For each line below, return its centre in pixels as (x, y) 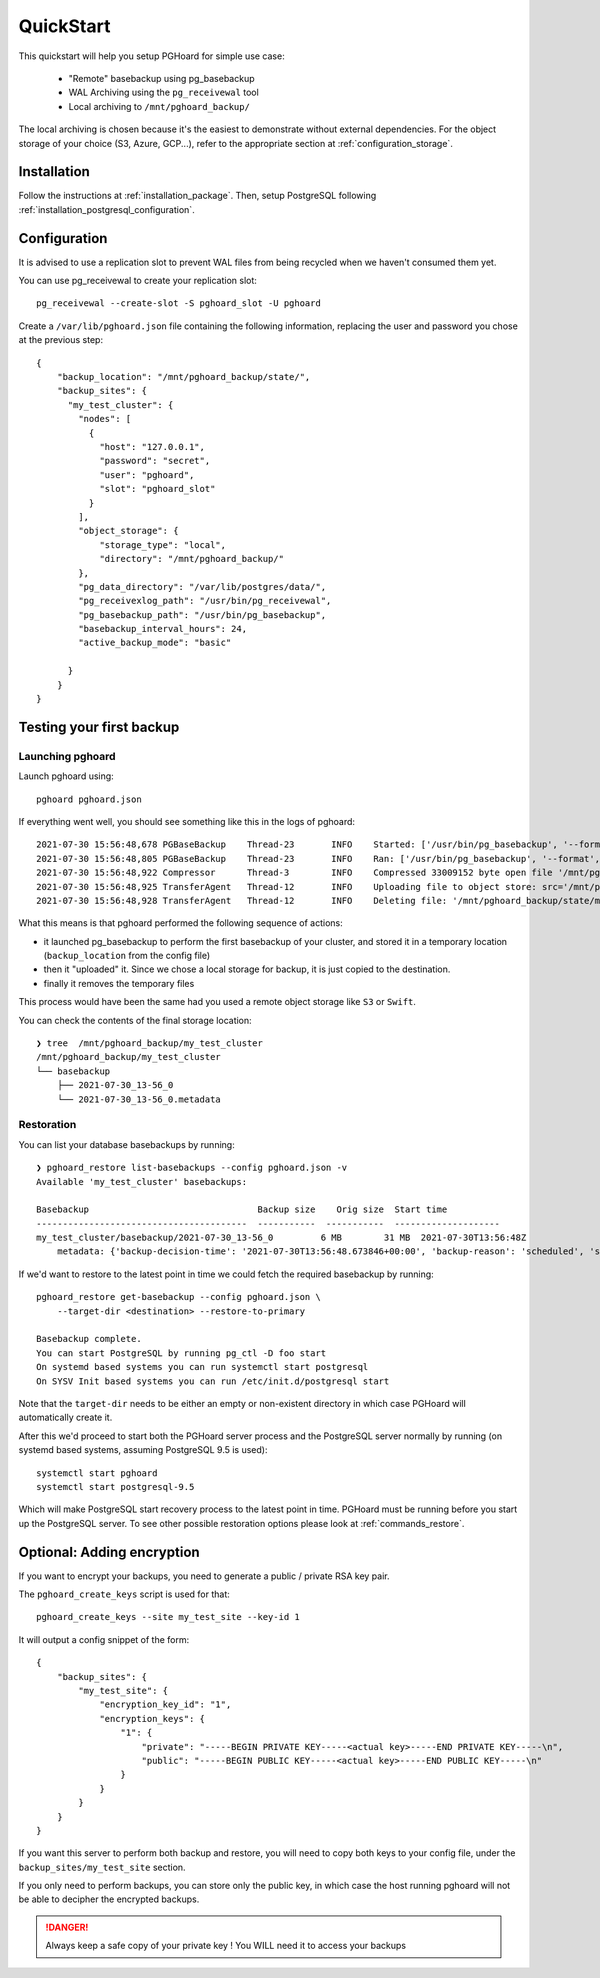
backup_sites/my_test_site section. (102, 1867)
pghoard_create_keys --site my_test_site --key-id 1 (168, 1617)
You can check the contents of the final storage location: (135, 1020)
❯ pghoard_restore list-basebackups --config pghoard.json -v (192, 1168)
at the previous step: (61, 340)
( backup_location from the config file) (127, 956)
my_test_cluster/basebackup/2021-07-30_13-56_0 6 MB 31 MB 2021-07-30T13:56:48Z (281, 1238)
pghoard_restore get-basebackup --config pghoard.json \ (179, 1297)
